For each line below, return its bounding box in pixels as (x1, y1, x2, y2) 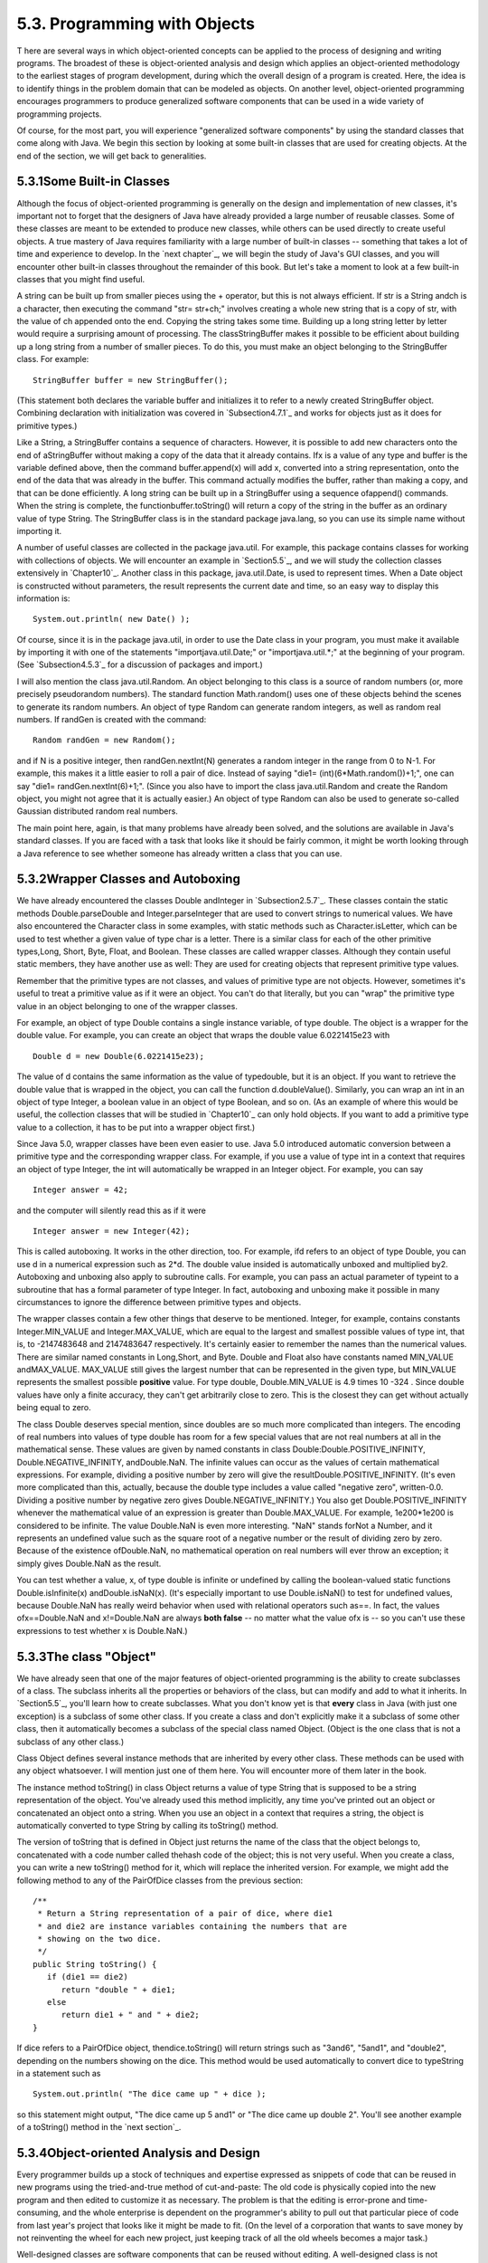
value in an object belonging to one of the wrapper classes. (16, 1000, 239, 1011)
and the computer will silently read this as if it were (16, 1205, 207, 1216)
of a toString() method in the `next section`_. (16, 2122, 182, 2133)
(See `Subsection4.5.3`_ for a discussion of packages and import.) (16, 659, 264, 670)
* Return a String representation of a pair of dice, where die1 (37, 1908, 333, 1919)
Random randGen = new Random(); (33, 735, 176, 746)
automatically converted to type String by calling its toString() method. (16, 1819, 279, 1830)
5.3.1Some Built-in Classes (16, 174, 171, 189)
